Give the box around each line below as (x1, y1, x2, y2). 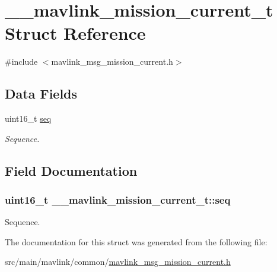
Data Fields (5, 84, 78, 103)
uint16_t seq (5, 112, 52, 125)
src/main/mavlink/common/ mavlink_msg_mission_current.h (5, 255, 231, 268)
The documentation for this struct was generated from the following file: (5, 235, 268, 248)
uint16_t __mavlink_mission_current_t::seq (5, 192, 231, 207)
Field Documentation (5, 161, 138, 179)
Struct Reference (5, 21, 146, 45)
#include (5, 55, 38, 68)
